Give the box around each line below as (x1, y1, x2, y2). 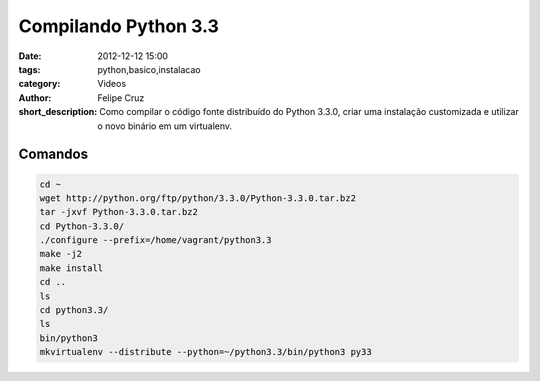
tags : (18, 63, 41, 75)
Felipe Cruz (97, 91, 145, 104)
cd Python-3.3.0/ (39, 220, 125, 232)
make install (39, 262, 104, 274)
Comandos (18, 146, 89, 163)
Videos (97, 78, 127, 90)
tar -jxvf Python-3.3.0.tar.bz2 (39, 206, 199, 218)
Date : (18, 50, 42, 62)
